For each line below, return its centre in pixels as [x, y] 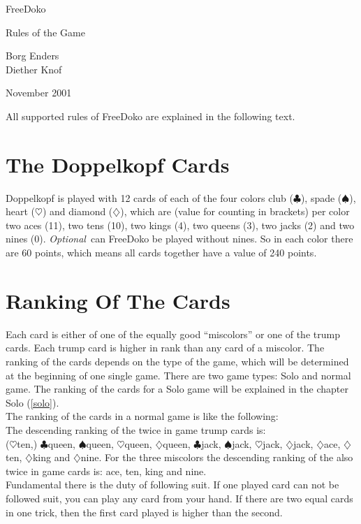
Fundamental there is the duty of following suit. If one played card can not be [172, 485]
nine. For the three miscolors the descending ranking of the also [217, 457]
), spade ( [321, 197]
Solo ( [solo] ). [32, 402]
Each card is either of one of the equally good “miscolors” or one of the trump [173, 334]
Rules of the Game [45, 32]
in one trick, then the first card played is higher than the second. [144, 512]
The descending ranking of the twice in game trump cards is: [136, 429]
